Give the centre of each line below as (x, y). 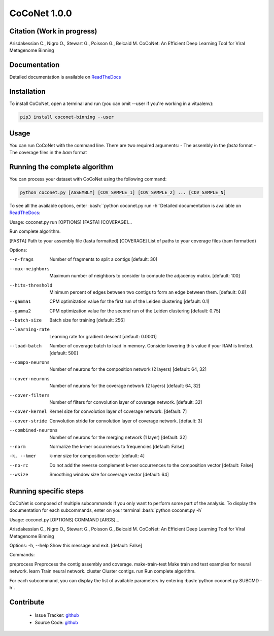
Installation (27, 92)
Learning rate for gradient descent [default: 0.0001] (103, 336)
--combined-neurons (33, 430)
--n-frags (22, 259)
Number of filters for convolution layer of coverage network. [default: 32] (126, 402)
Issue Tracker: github (57, 615)
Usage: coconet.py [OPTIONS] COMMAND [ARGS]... (64, 519)
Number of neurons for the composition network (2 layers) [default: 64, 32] (128, 369)
